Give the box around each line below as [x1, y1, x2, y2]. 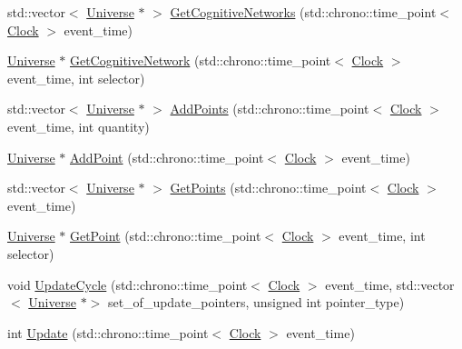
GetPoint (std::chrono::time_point [69, 226, 261, 245]
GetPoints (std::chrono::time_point [170, 178, 367, 197]
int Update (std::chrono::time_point [7, 323, 209, 342]
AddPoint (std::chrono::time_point [69, 147, 264, 166]
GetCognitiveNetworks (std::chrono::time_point [170, 3, 437, 21]
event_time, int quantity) [7, 116, 150, 135]
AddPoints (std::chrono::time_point [170, 99, 369, 118]
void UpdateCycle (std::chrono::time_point [7, 274, 248, 294]
